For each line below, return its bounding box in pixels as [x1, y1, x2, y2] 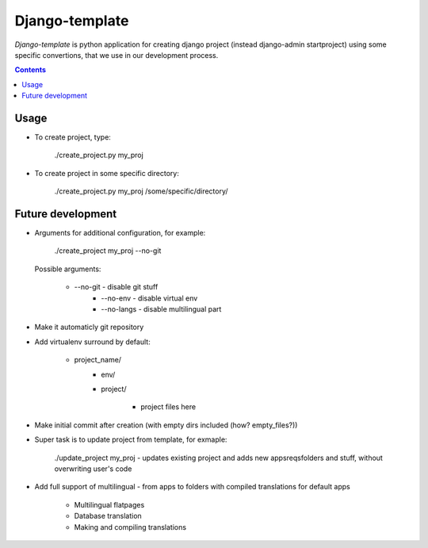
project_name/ [74, 355, 122, 365]
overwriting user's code [54, 464, 132, 473]
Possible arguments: [34, 264, 101, 274]
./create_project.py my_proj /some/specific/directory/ [54, 186, 229, 196]
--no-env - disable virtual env [101, 293, 198, 303]
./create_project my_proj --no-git [54, 246, 162, 255]
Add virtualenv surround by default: [34, 337, 151, 347]
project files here [140, 402, 197, 412]
